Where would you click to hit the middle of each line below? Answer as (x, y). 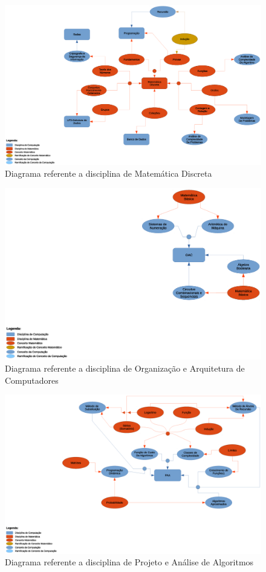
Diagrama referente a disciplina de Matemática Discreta (109, 173)
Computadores (32, 380)
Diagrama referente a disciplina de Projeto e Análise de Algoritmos (129, 562)
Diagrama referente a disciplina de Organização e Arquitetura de (125, 368)
